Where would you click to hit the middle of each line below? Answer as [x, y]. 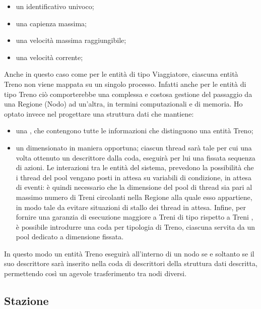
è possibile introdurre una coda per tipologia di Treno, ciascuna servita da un [136, 226]
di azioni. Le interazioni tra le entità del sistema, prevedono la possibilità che [135, 167]
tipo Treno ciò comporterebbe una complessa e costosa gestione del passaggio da [128, 94]
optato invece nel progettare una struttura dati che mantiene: [99, 113]
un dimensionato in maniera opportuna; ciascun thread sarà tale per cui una [134, 147]
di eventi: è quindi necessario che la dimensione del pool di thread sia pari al [134, 187]
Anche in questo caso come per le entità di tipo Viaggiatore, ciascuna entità [121, 74]
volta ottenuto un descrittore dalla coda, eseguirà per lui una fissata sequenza [136, 157]
